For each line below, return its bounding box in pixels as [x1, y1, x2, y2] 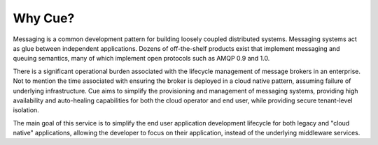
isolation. [13, 106, 40, 114]
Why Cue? [13, 10, 75, 26]
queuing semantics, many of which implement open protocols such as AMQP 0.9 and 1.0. [13, 54, 270, 63]
